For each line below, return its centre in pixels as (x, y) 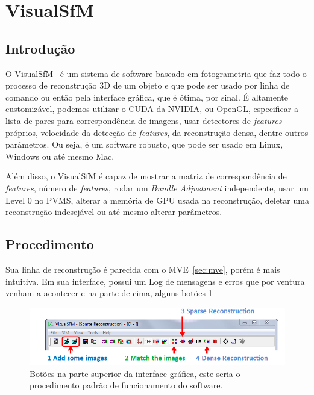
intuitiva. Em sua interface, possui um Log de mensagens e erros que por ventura (155, 281)
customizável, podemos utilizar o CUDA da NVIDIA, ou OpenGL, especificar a (152, 109)
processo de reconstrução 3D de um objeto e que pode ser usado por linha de (148, 85)
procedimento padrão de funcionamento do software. (126, 385)
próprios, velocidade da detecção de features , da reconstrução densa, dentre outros (157, 132)
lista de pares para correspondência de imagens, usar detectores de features (144, 120)
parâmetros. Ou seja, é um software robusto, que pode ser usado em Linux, (144, 144)
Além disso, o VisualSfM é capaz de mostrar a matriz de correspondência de (146, 176)
